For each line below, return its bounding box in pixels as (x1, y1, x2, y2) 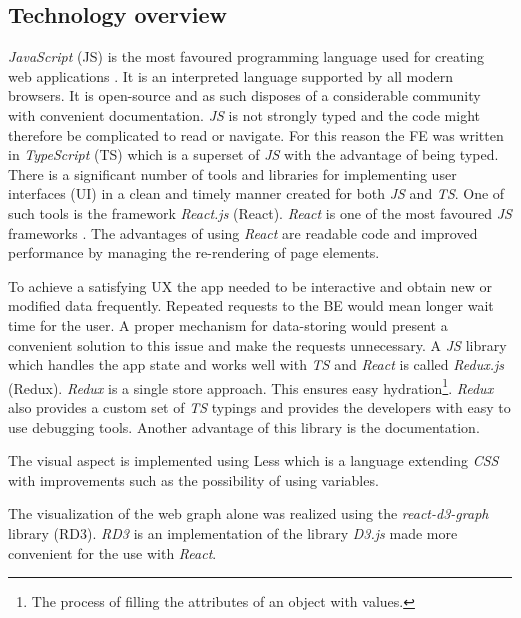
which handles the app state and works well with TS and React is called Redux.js (8, 354, 504, 375)
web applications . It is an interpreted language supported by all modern (8, 65, 453, 86)
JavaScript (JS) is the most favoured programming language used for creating (8, 46, 485, 67)
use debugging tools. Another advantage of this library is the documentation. (8, 416, 480, 437)
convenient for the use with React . (8, 542, 217, 563)
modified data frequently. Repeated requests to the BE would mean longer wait (8, 295, 494, 316)
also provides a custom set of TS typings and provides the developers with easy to (8, 396, 511, 417)
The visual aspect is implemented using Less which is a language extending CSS (8, 450, 499, 471)
